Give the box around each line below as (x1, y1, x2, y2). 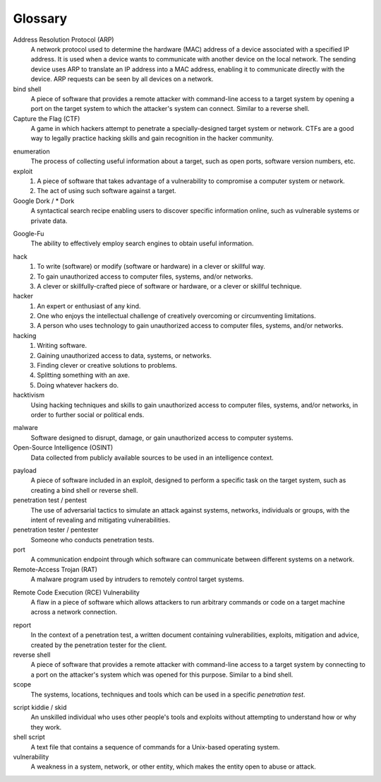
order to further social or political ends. (30, 411, 145, 419)
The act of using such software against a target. (37, 187, 176, 195)
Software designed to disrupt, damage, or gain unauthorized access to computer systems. (30, 433, 294, 442)
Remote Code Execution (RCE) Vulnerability (13, 588, 140, 597)
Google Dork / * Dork (13, 197, 75, 205)
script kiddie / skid (13, 703, 67, 711)
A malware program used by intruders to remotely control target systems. (30, 575, 245, 583)
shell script (13, 733, 45, 742)
